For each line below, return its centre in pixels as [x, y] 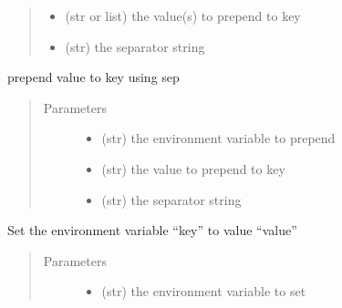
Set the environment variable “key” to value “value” [152, 230]
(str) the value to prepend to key [193, 168]
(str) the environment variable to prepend [218, 138]
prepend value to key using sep [93, 77]
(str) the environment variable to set [204, 291]
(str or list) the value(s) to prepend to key [183, 15]
